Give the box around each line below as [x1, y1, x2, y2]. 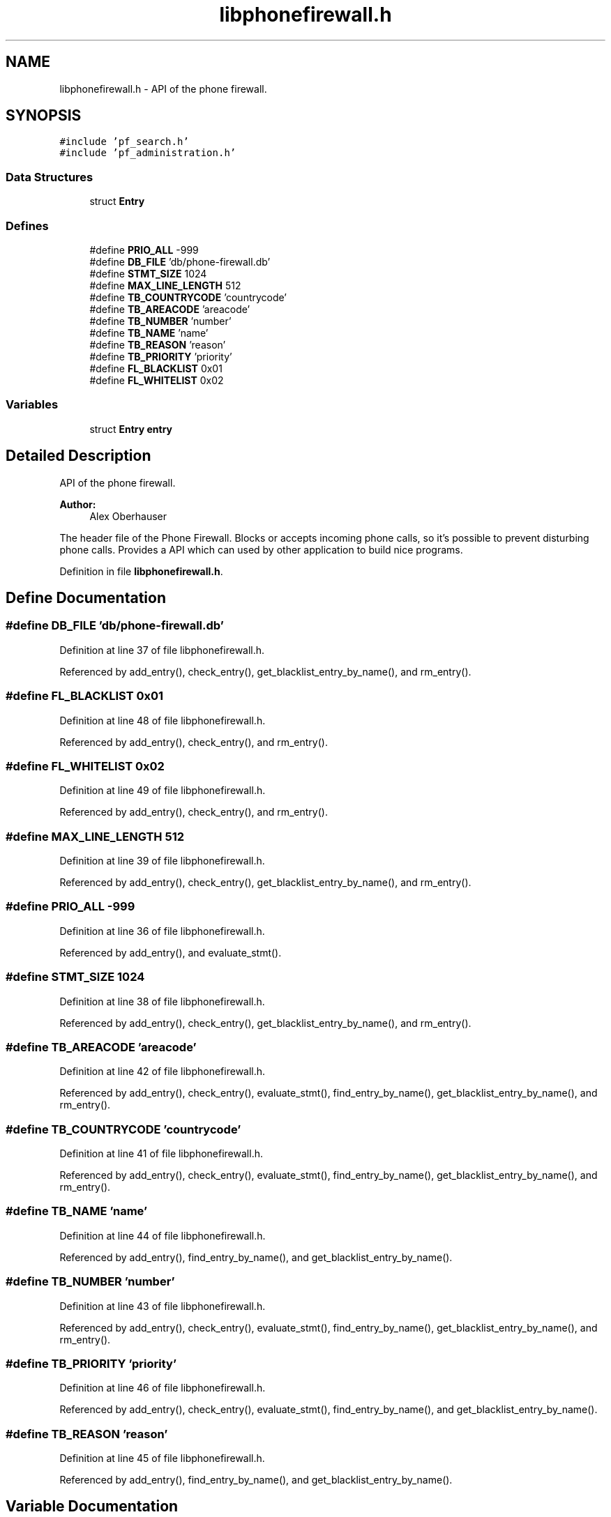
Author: [59, 498, 96, 510]
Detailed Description [6, 447, 151, 465]
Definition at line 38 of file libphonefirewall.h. [59, 995, 265, 1007]
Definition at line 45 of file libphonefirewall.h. [59, 1452, 265, 1464]
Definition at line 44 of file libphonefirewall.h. [59, 1229, 266, 1242]
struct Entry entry [89, 422, 172, 435]
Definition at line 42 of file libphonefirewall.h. [59, 1065, 266, 1078]
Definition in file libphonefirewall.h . [59, 565, 223, 577]
